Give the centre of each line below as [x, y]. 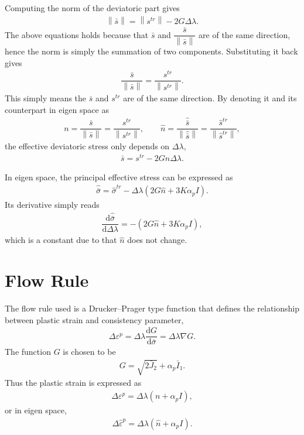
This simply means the [46, 98]
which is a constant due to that [61, 240]
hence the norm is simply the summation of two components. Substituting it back [151, 51]
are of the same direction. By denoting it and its [210, 98]
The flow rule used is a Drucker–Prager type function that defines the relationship [152, 308]
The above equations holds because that [77, 34]
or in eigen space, [36, 410]
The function [28, 352]
